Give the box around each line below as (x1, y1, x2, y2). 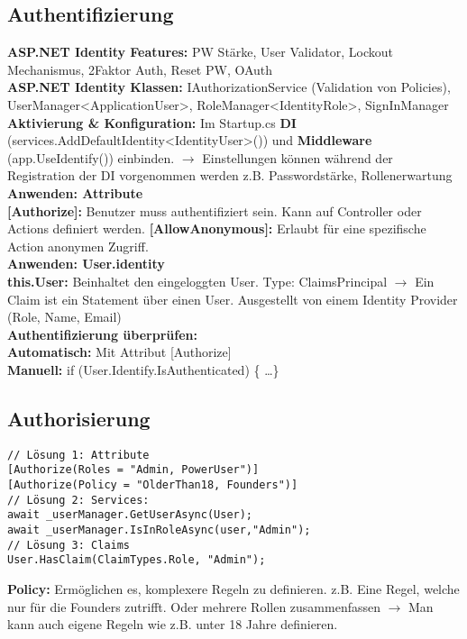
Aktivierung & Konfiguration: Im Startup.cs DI (7, 113, 297, 132)
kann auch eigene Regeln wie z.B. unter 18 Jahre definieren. (7, 615, 338, 634)
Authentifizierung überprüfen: (7, 324, 197, 343)
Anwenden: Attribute (7, 183, 143, 202)
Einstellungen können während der (202, 148, 393, 167)
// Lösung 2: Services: (7, 493, 150, 507)
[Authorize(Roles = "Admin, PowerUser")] (7, 463, 260, 477)
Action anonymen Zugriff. (7, 236, 149, 255)
